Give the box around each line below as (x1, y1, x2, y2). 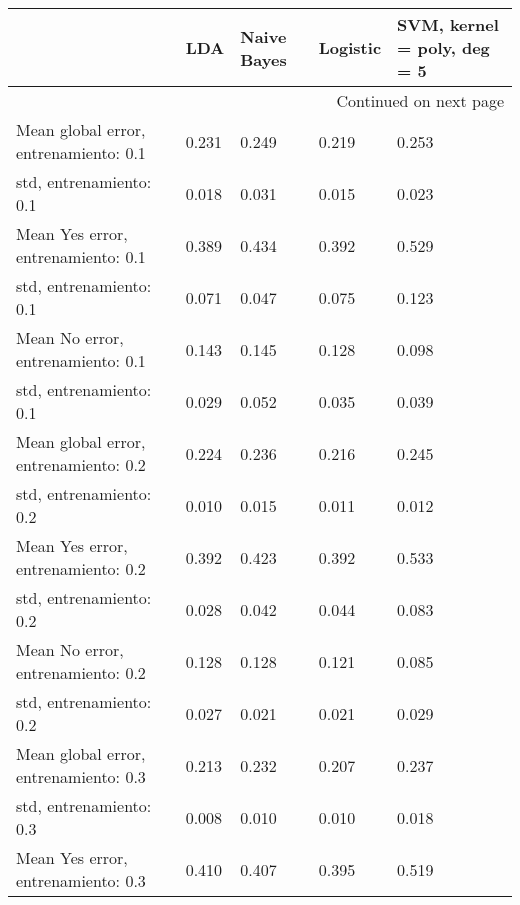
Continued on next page (336, 89, 504, 112)
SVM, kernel (397, 13, 499, 36)
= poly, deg (397, 36, 490, 59)
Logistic (318, 36, 382, 59)
